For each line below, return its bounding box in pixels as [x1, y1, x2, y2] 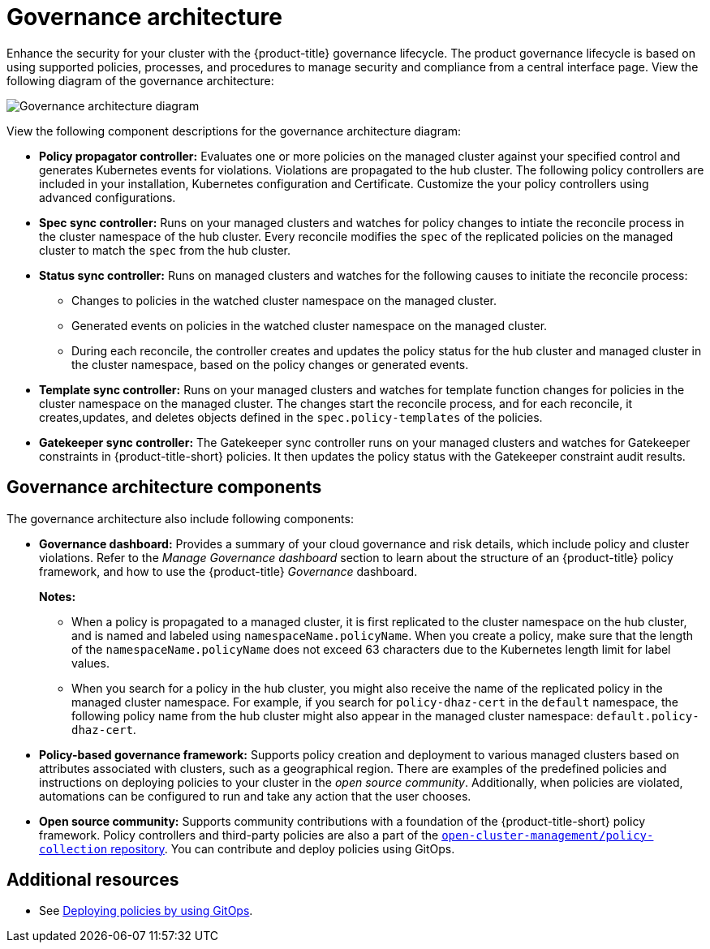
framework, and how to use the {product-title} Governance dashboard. [39, 564, 418, 578]
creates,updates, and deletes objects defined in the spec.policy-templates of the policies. [39, 410, 543, 424]
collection [39, 842, 108, 856]
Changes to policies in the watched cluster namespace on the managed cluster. [71, 293, 497, 307]
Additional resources [6, 870, 179, 891]
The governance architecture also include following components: [6, 511, 354, 526]
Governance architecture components [6, 477, 322, 498]
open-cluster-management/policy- [441, 828, 654, 842]
